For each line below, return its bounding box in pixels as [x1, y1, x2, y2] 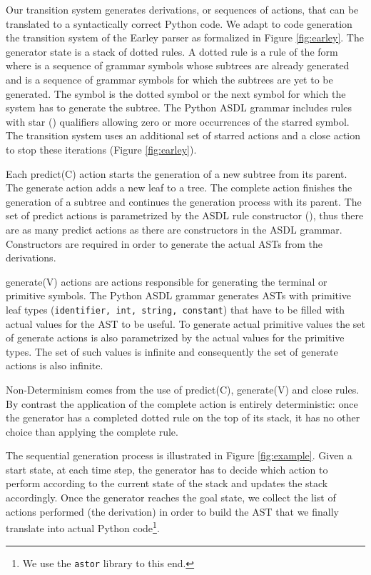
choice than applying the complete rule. [6, 424, 178, 439]
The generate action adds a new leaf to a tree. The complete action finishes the [6, 180, 352, 195]
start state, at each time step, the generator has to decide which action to [6, 461, 328, 476]
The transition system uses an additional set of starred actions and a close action [6, 128, 361, 143]
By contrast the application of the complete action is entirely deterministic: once [6, 396, 358, 411]
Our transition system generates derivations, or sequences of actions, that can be [6, 2, 359, 16]
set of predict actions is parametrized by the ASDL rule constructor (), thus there [6, 208, 364, 223]
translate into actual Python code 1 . [6, 519, 160, 535]
